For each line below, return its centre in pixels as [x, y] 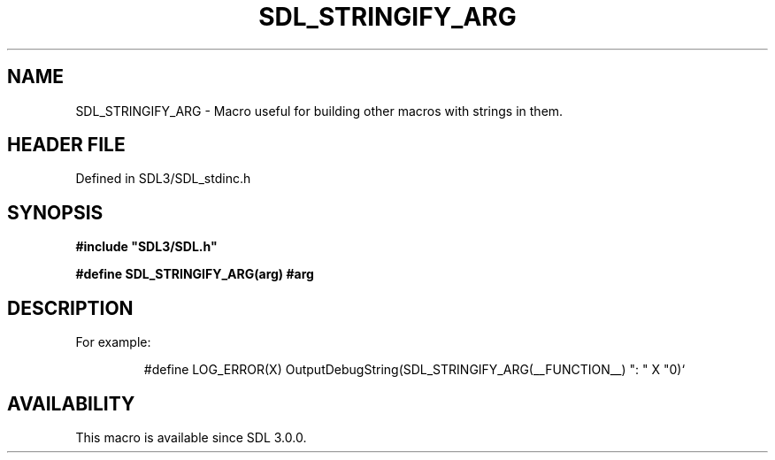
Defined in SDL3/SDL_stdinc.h [163, 179]
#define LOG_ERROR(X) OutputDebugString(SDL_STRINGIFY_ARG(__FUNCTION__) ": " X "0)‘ [414, 370]
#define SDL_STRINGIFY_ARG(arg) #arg [195, 274]
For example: [113, 342]
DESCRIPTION [70, 308]
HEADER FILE [66, 145]
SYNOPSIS [55, 212]
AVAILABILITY [71, 403]
